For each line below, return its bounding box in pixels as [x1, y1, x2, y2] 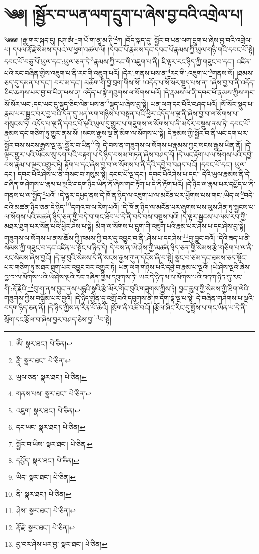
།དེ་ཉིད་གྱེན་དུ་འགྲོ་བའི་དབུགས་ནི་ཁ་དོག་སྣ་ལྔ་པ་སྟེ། [74, 292, 194, 303]
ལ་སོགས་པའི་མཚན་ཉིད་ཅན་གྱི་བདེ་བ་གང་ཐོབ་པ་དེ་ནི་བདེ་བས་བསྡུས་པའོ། [4, 211, 179, 221]
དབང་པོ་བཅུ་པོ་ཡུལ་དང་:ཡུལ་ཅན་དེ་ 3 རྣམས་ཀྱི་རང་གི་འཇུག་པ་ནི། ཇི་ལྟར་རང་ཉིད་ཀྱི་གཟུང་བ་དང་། [4, 54, 234, 66]
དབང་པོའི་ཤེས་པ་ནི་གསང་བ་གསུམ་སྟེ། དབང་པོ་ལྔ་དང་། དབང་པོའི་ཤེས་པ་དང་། [17, 169, 200, 179]
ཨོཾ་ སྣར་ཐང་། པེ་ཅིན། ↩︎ [16, 338, 72, 349]
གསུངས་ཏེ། [4, 118, 30, 128]
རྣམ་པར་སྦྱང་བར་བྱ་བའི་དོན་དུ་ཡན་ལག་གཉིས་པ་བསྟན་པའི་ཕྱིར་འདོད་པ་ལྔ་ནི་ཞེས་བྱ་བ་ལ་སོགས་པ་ [4, 108, 239, 118]
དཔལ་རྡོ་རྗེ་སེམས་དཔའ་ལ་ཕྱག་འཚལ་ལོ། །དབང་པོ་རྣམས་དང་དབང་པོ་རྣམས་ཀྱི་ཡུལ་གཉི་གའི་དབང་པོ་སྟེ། [12, 44, 254, 55]
